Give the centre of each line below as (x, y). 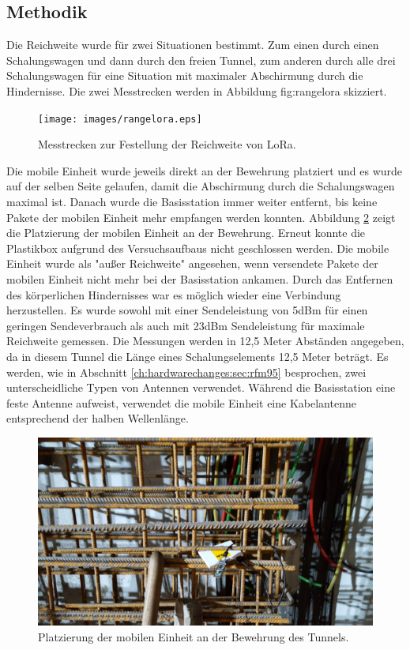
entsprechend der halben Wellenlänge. (98, 418)
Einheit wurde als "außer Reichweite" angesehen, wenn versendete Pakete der (192, 263)
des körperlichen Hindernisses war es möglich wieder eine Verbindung (174, 294)
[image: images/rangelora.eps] (120, 119)
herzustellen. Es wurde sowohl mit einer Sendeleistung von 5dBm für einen (187, 310)
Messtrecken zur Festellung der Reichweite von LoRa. (167, 144)
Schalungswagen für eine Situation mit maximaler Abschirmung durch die (185, 75)
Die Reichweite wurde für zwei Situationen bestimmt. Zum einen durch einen (193, 45)
